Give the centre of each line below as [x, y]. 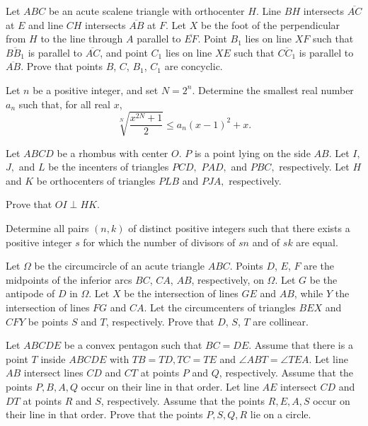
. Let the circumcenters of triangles [220, 307]
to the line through [82, 39]
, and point [124, 52]
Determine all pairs [47, 228]
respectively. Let [314, 167]
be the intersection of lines [181, 293]
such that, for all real [65, 104]
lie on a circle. [281, 414]
